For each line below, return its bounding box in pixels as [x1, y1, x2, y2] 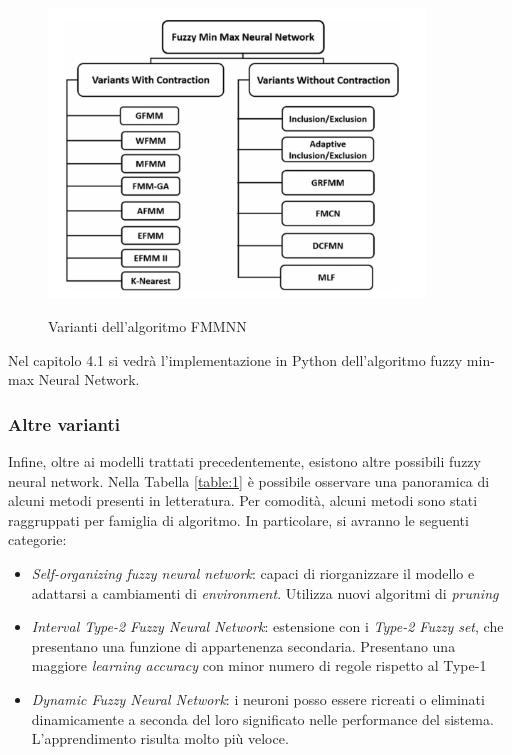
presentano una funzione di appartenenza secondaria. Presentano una [31, 635, 456, 656]
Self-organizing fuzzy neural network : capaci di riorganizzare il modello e [31, 562, 475, 583]
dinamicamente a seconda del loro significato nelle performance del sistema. [31, 708, 494, 729]
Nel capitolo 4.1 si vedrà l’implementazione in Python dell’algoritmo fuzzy [8, 349, 463, 370]
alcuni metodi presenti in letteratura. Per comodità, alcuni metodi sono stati [8, 490, 478, 511]
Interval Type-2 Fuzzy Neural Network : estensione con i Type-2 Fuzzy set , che [31, 616, 504, 637]
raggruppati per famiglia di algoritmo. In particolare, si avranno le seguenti [8, 509, 469, 530]
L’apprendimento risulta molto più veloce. [31, 728, 289, 749]
